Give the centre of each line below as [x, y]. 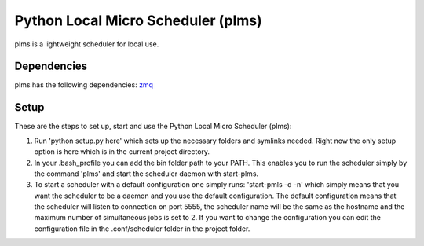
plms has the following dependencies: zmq [84, 85]
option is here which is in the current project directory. [122, 152]
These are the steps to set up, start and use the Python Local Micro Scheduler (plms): [153, 127]
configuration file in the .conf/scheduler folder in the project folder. [142, 229]
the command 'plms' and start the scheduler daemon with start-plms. [146, 174]
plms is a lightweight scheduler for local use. [87, 44]
